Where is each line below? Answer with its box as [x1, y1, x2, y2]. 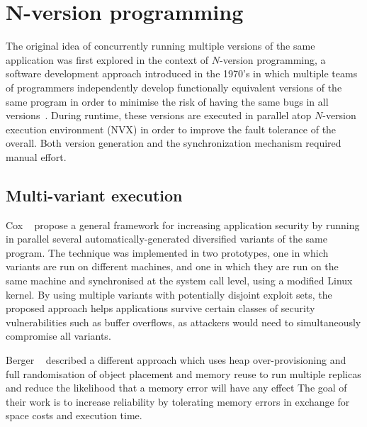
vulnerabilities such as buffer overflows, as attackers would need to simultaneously [6, 314, 361, 329]
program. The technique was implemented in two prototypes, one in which [6, 245, 329, 260]
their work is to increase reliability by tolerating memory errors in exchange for [6, 394, 350, 409]
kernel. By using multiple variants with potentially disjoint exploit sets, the [6, 287, 332, 301]
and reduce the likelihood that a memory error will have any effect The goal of [6, 380, 347, 395]
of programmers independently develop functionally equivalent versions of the [6, 79, 342, 94]
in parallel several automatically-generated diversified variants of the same [6, 231, 327, 246]
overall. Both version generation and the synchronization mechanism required [6, 135, 341, 150]
